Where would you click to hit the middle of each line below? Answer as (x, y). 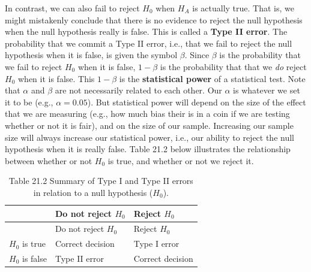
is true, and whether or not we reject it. (181, 160)
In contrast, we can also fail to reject (72, 8)
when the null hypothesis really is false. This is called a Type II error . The (146, 31)
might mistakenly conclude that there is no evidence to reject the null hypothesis (154, 19)
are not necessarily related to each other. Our (138, 90)
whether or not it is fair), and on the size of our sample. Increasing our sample (149, 125)
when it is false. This (56, 78)
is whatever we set (267, 90)
